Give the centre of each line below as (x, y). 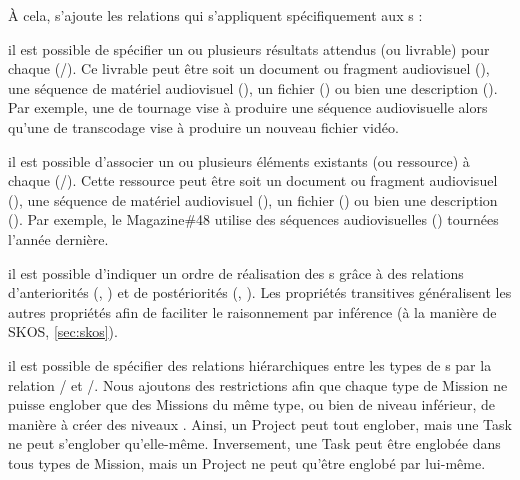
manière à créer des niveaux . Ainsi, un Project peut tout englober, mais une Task (260, 423)
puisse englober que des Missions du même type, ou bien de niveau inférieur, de (252, 404)
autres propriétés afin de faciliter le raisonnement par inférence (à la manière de (252, 311)
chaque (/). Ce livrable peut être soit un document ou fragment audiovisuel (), (249, 68)
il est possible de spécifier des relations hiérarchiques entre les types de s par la (250, 364)
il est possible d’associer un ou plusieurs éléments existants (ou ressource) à (239, 160)
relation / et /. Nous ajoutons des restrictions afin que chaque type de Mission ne (258, 384)
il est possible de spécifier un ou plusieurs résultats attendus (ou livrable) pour (249, 48)
